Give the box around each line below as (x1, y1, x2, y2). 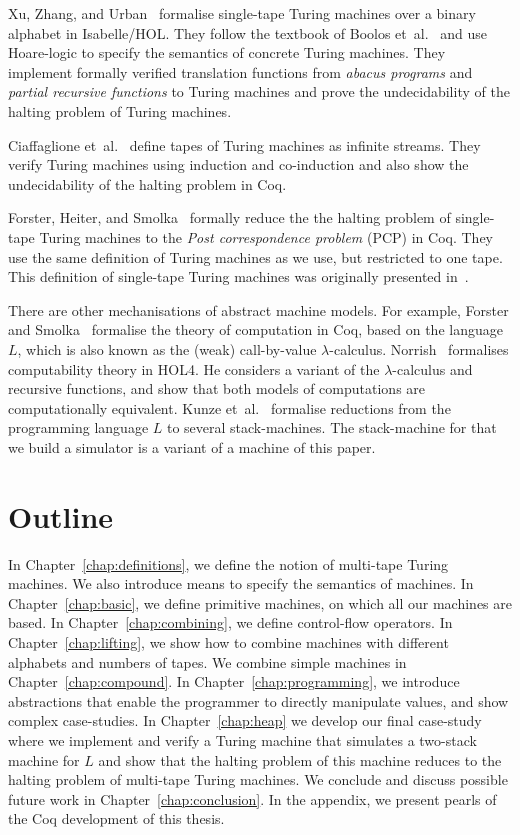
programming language (8, 417, 149, 438)
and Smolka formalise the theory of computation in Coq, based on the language (8, 319, 503, 340)
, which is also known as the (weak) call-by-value (17, 338, 317, 359)
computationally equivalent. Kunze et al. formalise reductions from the (8, 397, 451, 418)
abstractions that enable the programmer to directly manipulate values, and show (8, 690, 509, 711)
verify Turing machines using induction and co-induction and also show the (8, 154, 469, 175)
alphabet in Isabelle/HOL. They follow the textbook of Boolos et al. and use (8, 22, 487, 43)
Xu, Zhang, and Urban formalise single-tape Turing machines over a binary (8, 3, 476, 23)
